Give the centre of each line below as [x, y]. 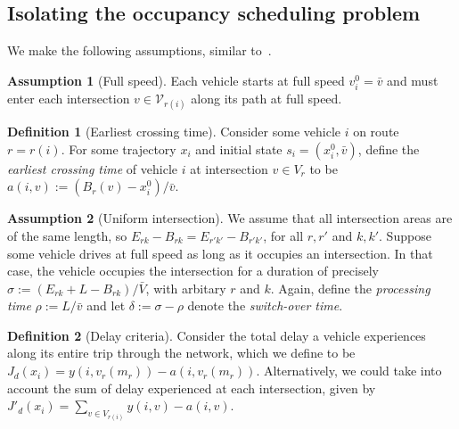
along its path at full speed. [266, 98]
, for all [283, 235]
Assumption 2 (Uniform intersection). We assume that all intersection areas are [230, 218]
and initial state [239, 148]
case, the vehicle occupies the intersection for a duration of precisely [193, 271]
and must [413, 80]
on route [376, 132]
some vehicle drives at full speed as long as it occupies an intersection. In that [220, 253]
